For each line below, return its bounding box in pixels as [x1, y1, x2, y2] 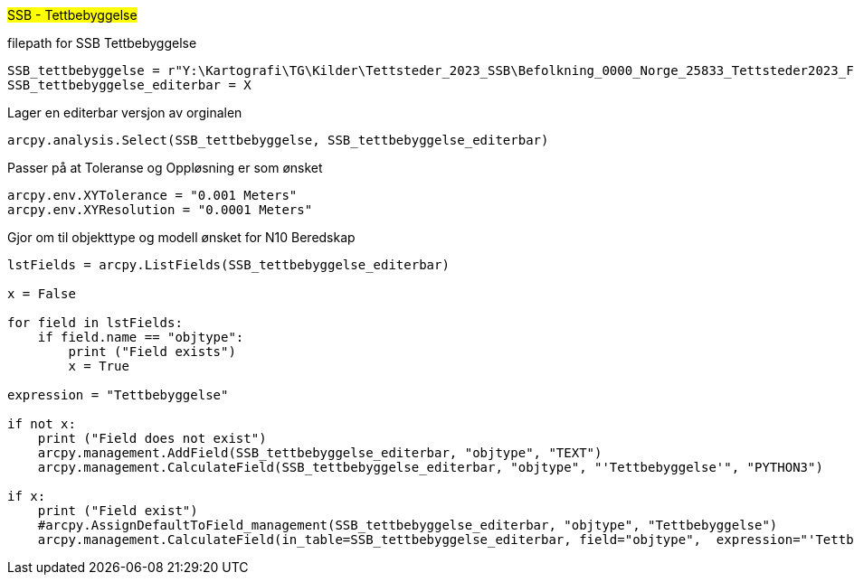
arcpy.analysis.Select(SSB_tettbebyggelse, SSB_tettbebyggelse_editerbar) [7, 133, 549, 147]
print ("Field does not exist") [37, 431, 267, 446]
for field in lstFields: [7, 315, 183, 330]
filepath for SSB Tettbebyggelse [7, 35, 197, 51]
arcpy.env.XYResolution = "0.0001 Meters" [7, 202, 313, 217]
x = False [7, 286, 76, 301]
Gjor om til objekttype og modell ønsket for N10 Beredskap [7, 230, 356, 245]
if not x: [7, 417, 76, 431]
